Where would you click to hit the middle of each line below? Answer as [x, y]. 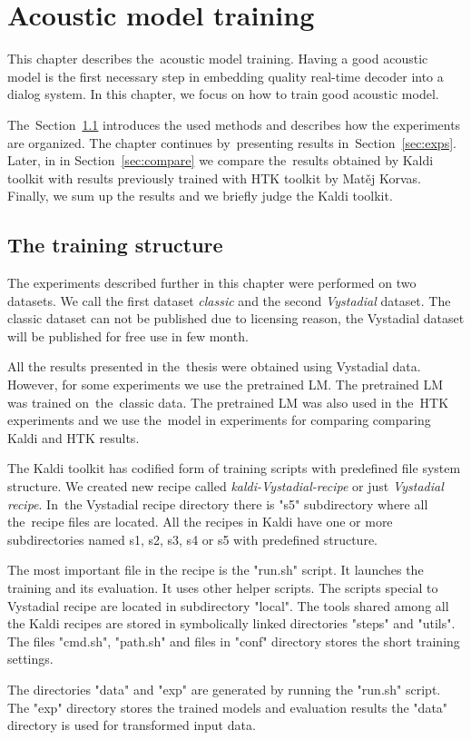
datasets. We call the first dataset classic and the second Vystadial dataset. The [229, 300]
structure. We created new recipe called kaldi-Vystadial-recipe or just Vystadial [226, 486]
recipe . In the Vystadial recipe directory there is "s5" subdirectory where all [218, 503]
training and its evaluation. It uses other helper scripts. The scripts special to [223, 587]
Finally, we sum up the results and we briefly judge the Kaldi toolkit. [200, 196]
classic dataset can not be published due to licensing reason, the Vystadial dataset [236, 318]
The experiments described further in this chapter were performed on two [212, 283]
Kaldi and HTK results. [74, 437]
